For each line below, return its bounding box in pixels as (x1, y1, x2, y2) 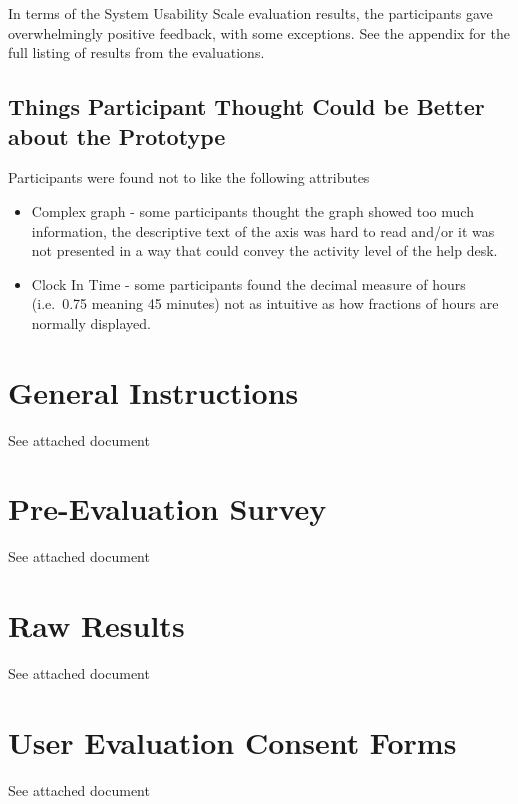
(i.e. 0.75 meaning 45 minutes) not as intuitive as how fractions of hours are (31, 293, 499, 314)
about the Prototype (8, 120, 226, 151)
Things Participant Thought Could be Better (8, 91, 485, 122)
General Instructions (8, 371, 299, 412)
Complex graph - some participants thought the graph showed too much (31, 200, 474, 221)
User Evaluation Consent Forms (8, 721, 457, 762)
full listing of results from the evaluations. (8, 42, 265, 63)
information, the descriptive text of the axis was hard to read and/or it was (31, 220, 495, 241)
